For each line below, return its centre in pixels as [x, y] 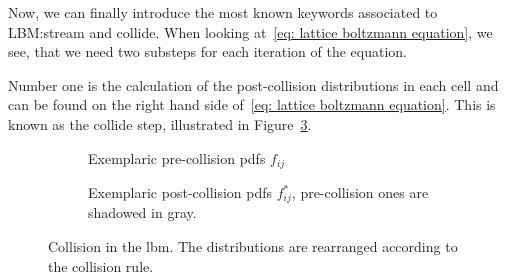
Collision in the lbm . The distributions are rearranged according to [253, 246]
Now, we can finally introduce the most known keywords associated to [223, 12]
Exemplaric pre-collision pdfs [177, 157]
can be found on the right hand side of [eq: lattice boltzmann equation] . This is [252, 104]
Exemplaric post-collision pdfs [180, 192]
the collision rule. [101, 265]
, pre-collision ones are [360, 192]
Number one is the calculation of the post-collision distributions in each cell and [253, 84]
